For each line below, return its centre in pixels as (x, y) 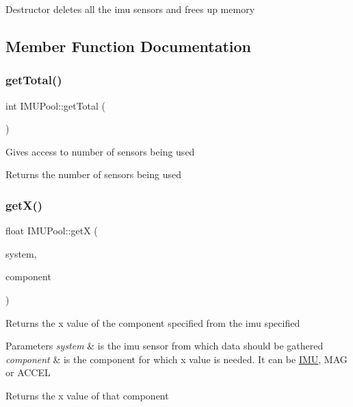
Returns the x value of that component (87, 395)
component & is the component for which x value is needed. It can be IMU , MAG (176, 359)
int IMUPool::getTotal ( (56, 105)
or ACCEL (28, 372)
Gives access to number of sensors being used (100, 151)
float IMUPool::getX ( (52, 231)
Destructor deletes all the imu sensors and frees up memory (130, 9)
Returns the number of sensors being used (93, 174)
